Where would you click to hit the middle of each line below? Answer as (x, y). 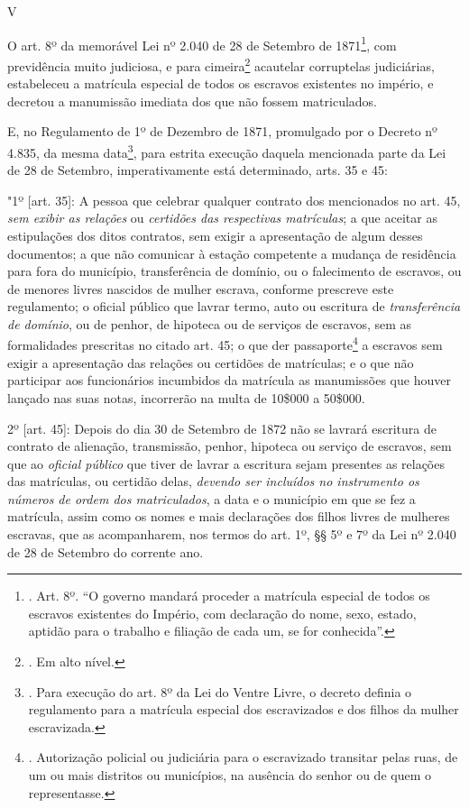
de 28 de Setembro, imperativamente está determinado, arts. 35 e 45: (198, 170)
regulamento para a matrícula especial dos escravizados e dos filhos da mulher (244, 709)
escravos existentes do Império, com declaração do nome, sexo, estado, (222, 613)
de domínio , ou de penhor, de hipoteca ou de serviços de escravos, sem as (210, 323)
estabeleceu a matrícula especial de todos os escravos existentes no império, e (221, 83)
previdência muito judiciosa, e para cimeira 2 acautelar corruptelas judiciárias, (221, 64)
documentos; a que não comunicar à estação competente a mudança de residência (232, 253)
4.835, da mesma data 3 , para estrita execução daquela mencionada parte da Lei (227, 151)
